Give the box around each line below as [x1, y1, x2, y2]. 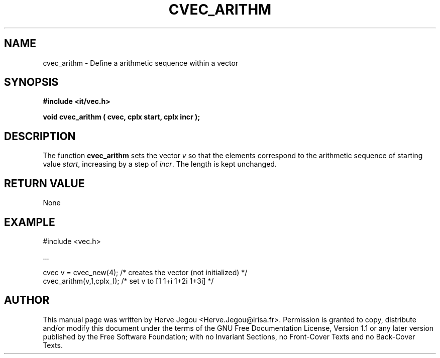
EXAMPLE [4, 215, 55, 228]
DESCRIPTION [4, 130, 76, 143]
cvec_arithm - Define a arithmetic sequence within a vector [43, 58, 239, 67]
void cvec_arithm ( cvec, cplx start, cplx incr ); [43, 112, 200, 122]
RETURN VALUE [4, 177, 85, 190]
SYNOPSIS [4, 76, 59, 89]
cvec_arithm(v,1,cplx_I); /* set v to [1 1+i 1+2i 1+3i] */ [43, 276, 214, 285]
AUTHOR [4, 294, 50, 307]
